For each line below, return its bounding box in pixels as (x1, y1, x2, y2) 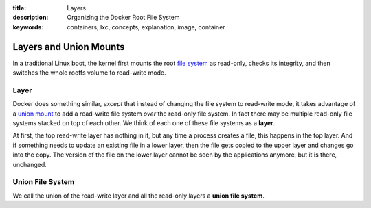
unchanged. (12, 160, 47, 168)
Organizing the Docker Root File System (67, 14, 180, 22)
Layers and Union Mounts (12, 41, 125, 53)
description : (12, 14, 49, 22)
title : (12, 4, 27, 12)
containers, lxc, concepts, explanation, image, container (67, 23, 226, 31)
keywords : (12, 23, 44, 31)
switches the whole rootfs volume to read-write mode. (12, 68, 166, 77)
